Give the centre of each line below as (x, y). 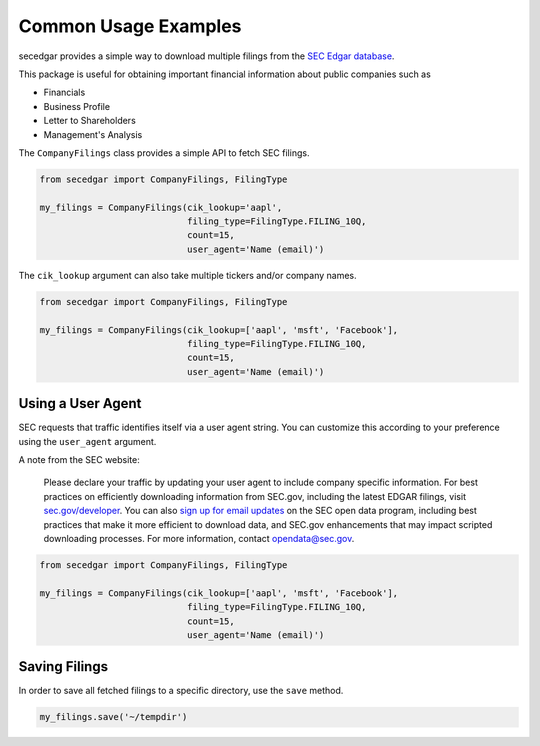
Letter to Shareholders (90, 121)
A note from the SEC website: (79, 460)
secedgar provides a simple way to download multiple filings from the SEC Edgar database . (206, 56)
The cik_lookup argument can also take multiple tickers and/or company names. (187, 275)
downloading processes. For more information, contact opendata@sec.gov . (199, 538)
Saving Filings (63, 666)
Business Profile (76, 106)
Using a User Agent (80, 403)
